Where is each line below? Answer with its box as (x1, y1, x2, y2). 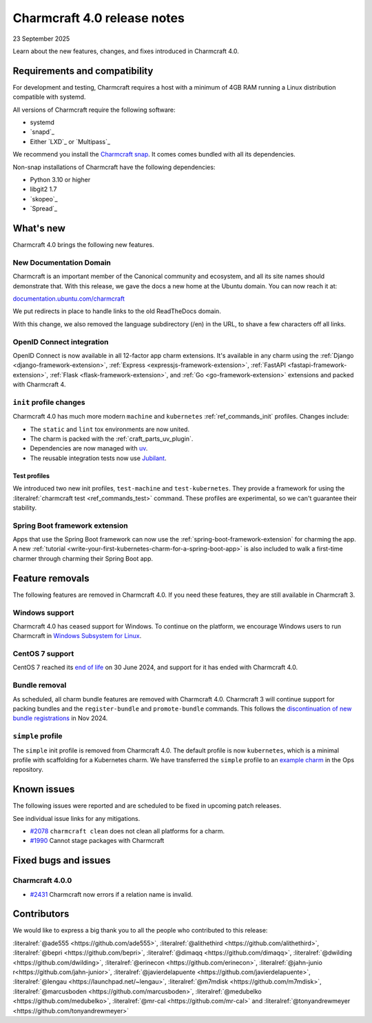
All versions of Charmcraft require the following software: (12, 106, 176, 114)
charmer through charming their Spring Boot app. (12, 554, 153, 562)
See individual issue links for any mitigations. (12, 814, 141, 822)
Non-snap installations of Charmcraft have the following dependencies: (12, 163, 216, 171)
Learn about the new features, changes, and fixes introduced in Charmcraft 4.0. (12, 47, 239, 55)
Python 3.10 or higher (30, 175, 91, 183)
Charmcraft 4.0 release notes (12, 10, 185, 26)
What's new (12, 222, 65, 234)
